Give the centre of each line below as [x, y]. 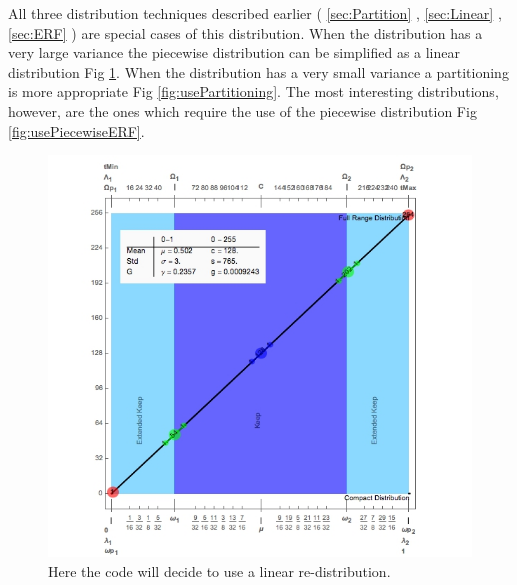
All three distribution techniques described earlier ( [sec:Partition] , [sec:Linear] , [255, 13]
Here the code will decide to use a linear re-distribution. [219, 570]
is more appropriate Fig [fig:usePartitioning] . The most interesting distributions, [253, 91]
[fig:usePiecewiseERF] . [76, 130]
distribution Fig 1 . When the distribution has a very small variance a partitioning [258, 71]
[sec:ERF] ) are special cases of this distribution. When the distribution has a [245, 32]
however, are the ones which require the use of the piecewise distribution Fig [242, 110]
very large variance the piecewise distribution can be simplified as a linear [234, 52]
